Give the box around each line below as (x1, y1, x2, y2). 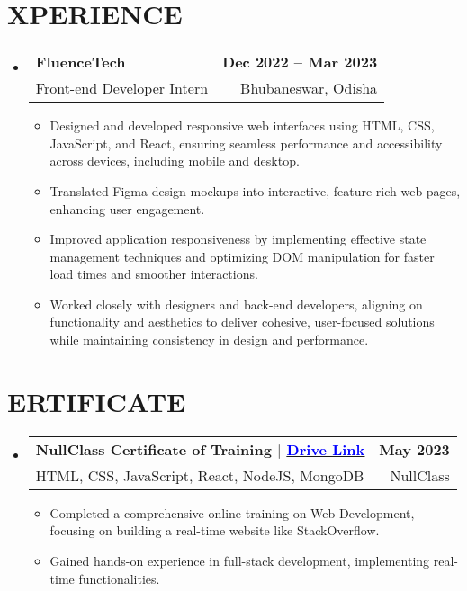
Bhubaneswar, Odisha (240, 77, 378, 99)
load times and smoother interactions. (49, 264, 258, 283)
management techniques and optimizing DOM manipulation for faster (49, 246, 435, 265)
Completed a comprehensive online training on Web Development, (49, 503, 415, 522)
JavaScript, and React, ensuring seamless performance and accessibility (49, 133, 443, 152)
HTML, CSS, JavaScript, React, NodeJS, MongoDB (35, 464, 364, 486)
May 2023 (379, 438, 450, 460)
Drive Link (286, 438, 365, 460)
